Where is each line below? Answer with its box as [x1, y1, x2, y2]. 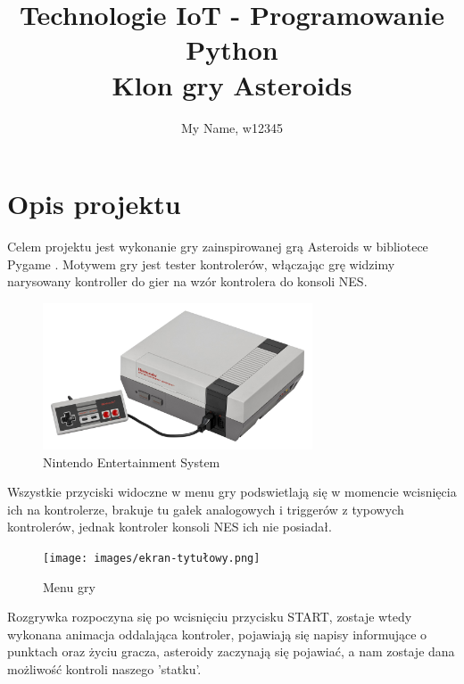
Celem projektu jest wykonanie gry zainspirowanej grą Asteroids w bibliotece [7, 237, 428, 256]
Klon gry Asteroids [112, 66, 352, 103]
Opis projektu [7, 185, 181, 222]
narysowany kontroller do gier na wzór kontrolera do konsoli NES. [7, 272, 368, 291]
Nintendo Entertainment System [43, 452, 220, 471]
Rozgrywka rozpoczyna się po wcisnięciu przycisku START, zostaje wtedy [7, 607, 412, 626]
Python [186, 31, 278, 68]
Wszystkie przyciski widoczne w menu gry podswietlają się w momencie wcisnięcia [7, 482, 457, 501]
